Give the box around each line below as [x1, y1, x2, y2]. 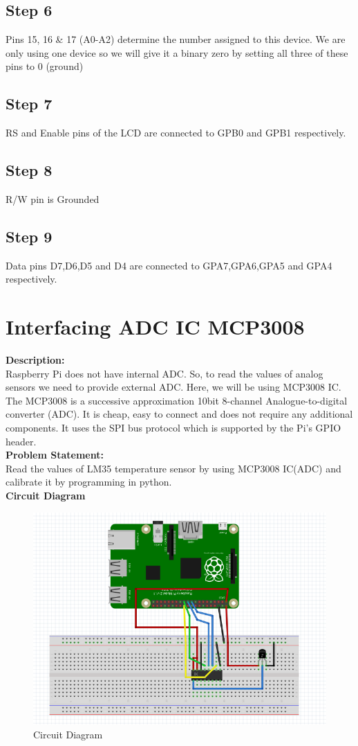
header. [6, 434, 37, 448]
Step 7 [6, 93, 53, 114]
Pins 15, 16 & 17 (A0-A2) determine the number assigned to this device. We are [6, 32, 346, 46]
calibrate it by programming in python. [6, 474, 172, 489]
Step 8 [6, 159, 53, 181]
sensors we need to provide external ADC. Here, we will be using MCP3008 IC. [6, 380, 341, 394]
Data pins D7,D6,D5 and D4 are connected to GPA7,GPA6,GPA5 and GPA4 [6, 258, 332, 272]
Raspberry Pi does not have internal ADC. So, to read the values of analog [6, 366, 323, 380]
